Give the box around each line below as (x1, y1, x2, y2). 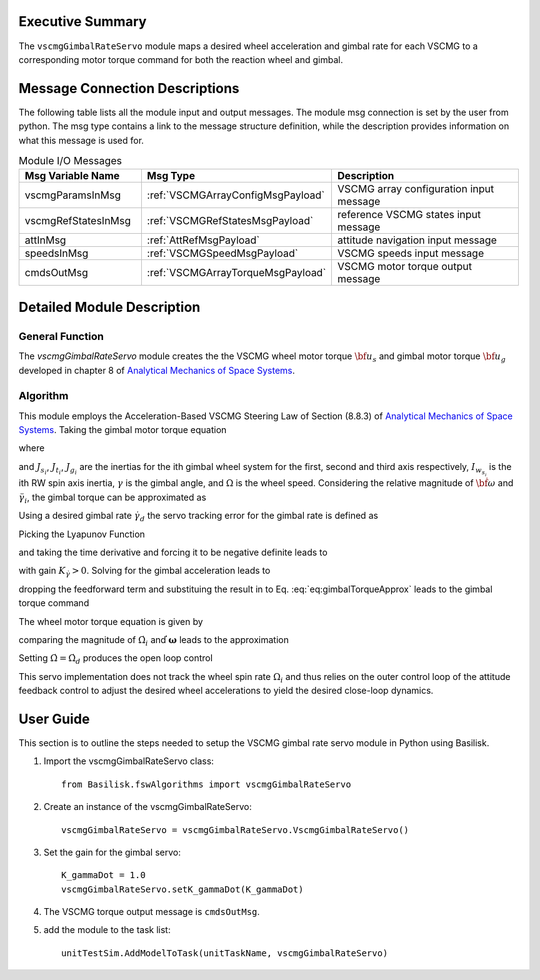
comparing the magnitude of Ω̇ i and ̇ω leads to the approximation (18, 633, 289, 648)
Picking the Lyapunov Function (18, 528, 145, 540)
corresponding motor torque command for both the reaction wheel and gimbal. (18, 53, 344, 65)
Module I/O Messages (18, 154, 123, 168)
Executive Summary (18, 13, 147, 30)
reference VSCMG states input (337, 208, 482, 222)
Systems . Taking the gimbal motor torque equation (18, 424, 227, 436)
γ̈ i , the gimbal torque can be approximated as (18, 491, 207, 505)
